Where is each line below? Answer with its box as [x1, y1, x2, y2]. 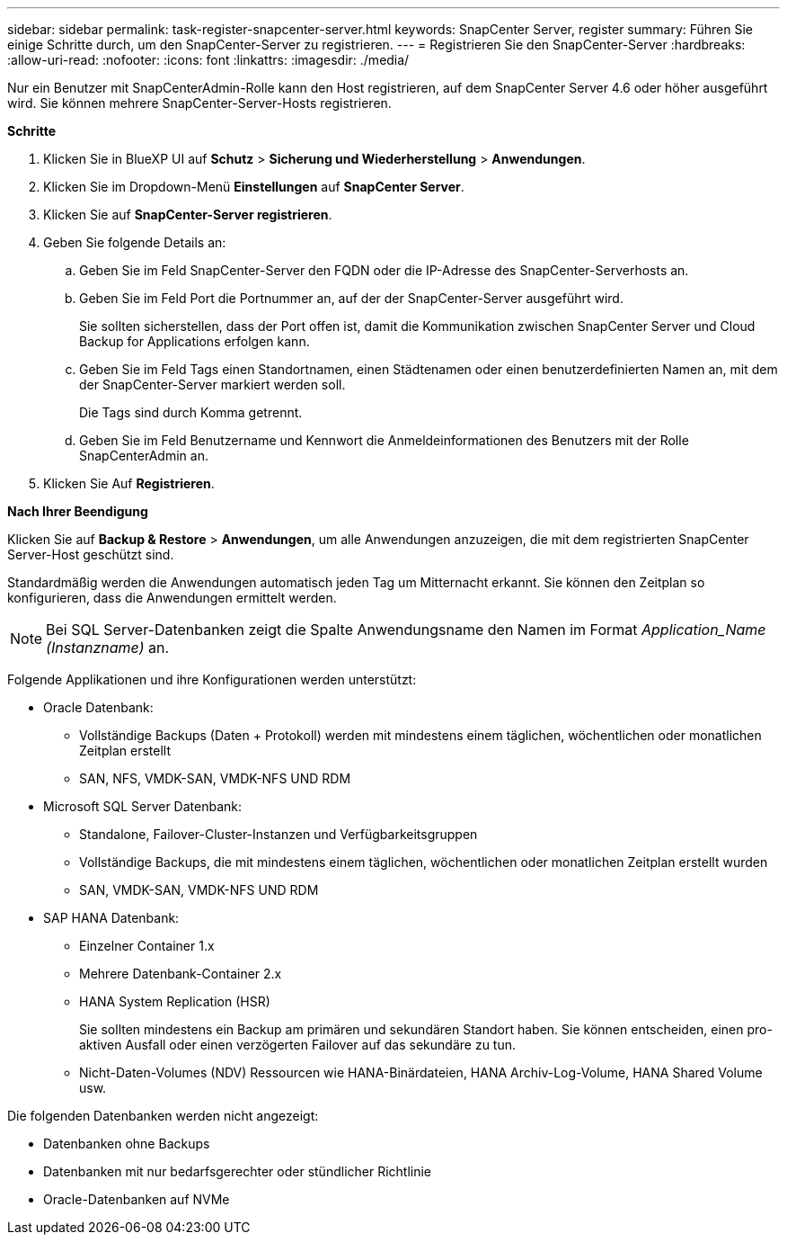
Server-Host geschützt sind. [7, 547, 174, 562]
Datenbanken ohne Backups [43, 1136, 210, 1151]
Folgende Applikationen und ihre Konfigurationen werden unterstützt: [7, 672, 417, 687]
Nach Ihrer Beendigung [7, 504, 148, 519]
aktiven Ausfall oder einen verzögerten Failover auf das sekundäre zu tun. [79, 1037, 517, 1052]
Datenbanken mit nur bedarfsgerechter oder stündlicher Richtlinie [43, 1164, 432, 1179]
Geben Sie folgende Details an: [43, 235, 226, 250]
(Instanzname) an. [46, 639, 170, 657]
